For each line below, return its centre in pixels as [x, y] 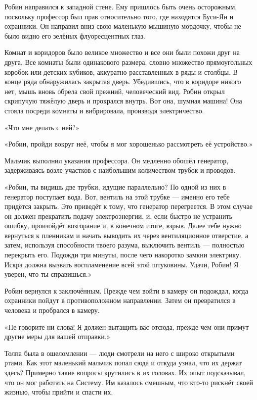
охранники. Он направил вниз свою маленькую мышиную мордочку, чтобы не [123, 26]
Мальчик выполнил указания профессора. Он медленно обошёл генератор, [117, 160]
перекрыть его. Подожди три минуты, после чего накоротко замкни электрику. [123, 255]
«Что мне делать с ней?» [42, 127]
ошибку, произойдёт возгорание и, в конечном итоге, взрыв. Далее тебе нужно [123, 225]
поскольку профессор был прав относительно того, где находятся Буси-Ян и [119, 16]
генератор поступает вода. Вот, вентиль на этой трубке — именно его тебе [117, 196]
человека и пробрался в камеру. [52, 310]
